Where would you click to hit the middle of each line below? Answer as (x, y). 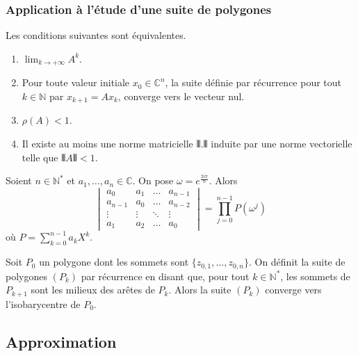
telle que (40, 157)
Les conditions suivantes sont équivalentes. (96, 35)
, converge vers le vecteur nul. (181, 96)
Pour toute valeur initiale (76, 82)
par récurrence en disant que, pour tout (165, 276)
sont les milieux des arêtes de (93, 290)
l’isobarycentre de (43, 304)
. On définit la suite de (297, 262)
